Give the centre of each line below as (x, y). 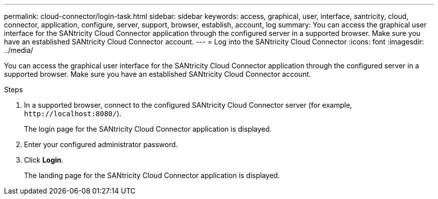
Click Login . (44, 160)
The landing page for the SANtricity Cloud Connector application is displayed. (152, 175)
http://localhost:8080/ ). (73, 113)
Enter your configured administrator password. (101, 144)
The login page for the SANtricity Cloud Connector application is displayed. (148, 129)
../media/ (19, 50)
